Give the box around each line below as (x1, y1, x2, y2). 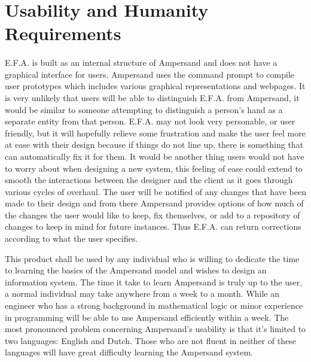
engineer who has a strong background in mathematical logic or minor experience (5, 299, 303, 312)
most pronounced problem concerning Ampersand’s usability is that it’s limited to (5, 323, 306, 335)
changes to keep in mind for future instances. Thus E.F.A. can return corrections (5, 220, 301, 233)
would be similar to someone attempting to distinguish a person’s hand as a (5, 103, 283, 115)
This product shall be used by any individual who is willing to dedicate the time (5, 252, 300, 264)
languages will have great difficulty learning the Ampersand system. (5, 346, 253, 358)
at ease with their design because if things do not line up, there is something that (5, 138, 304, 151)
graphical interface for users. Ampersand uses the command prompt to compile (5, 68, 294, 80)
